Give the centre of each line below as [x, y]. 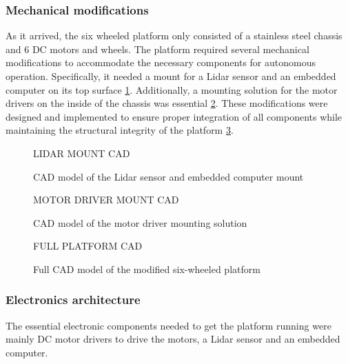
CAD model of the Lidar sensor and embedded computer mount [168, 176]
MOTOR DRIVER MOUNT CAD [106, 200]
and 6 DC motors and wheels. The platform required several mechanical [157, 49]
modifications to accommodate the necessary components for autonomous [161, 62]
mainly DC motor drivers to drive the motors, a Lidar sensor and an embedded [173, 339]
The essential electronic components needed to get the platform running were [168, 325]
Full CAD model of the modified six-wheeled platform [147, 269]
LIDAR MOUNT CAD [82, 153]
